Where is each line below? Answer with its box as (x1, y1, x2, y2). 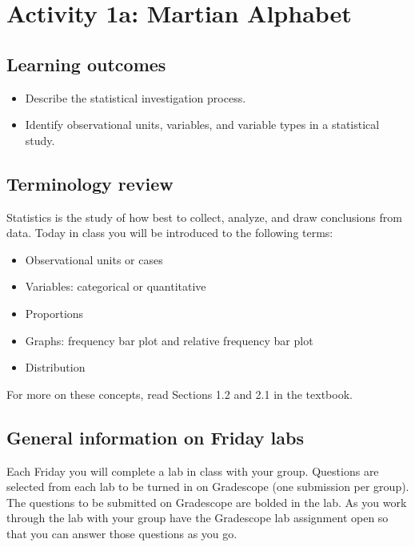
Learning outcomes (6, 51, 166, 76)
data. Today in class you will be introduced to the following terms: (6, 224, 333, 241)
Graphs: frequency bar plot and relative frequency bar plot (25, 332, 313, 348)
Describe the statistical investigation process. (25, 89, 246, 106)
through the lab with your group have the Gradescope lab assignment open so (6, 509, 389, 526)
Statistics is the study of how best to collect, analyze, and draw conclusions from (6, 208, 402, 225)
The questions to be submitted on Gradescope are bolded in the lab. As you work (6, 493, 407, 510)
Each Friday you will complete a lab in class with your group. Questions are (6, 462, 379, 479)
